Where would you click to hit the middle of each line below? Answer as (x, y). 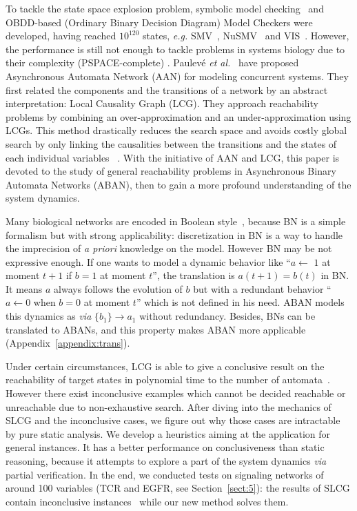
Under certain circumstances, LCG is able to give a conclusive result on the (165, 366)
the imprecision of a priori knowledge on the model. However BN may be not (169, 248)
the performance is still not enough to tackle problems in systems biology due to (175, 49)
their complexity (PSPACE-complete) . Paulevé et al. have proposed (152, 62)
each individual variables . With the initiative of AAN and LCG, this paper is (173, 157)
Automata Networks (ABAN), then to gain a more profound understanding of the (178, 184)
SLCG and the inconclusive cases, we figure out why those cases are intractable (173, 420)
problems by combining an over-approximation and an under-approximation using (178, 116)
